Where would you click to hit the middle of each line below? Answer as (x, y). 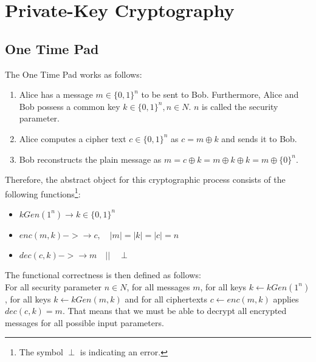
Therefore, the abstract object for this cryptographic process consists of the (145, 179)
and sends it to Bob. (259, 138)
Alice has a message (56, 94)
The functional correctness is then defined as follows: (103, 274)
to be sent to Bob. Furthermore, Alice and (220, 94)
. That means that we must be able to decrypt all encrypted (174, 311)
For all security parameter (53, 286)
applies (286, 299)
